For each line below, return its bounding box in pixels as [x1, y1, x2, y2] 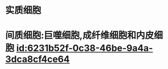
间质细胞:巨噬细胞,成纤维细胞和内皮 [5, 30, 154, 41]
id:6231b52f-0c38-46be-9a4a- [16, 43, 153, 54]
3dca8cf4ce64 [5, 54, 70, 65]
